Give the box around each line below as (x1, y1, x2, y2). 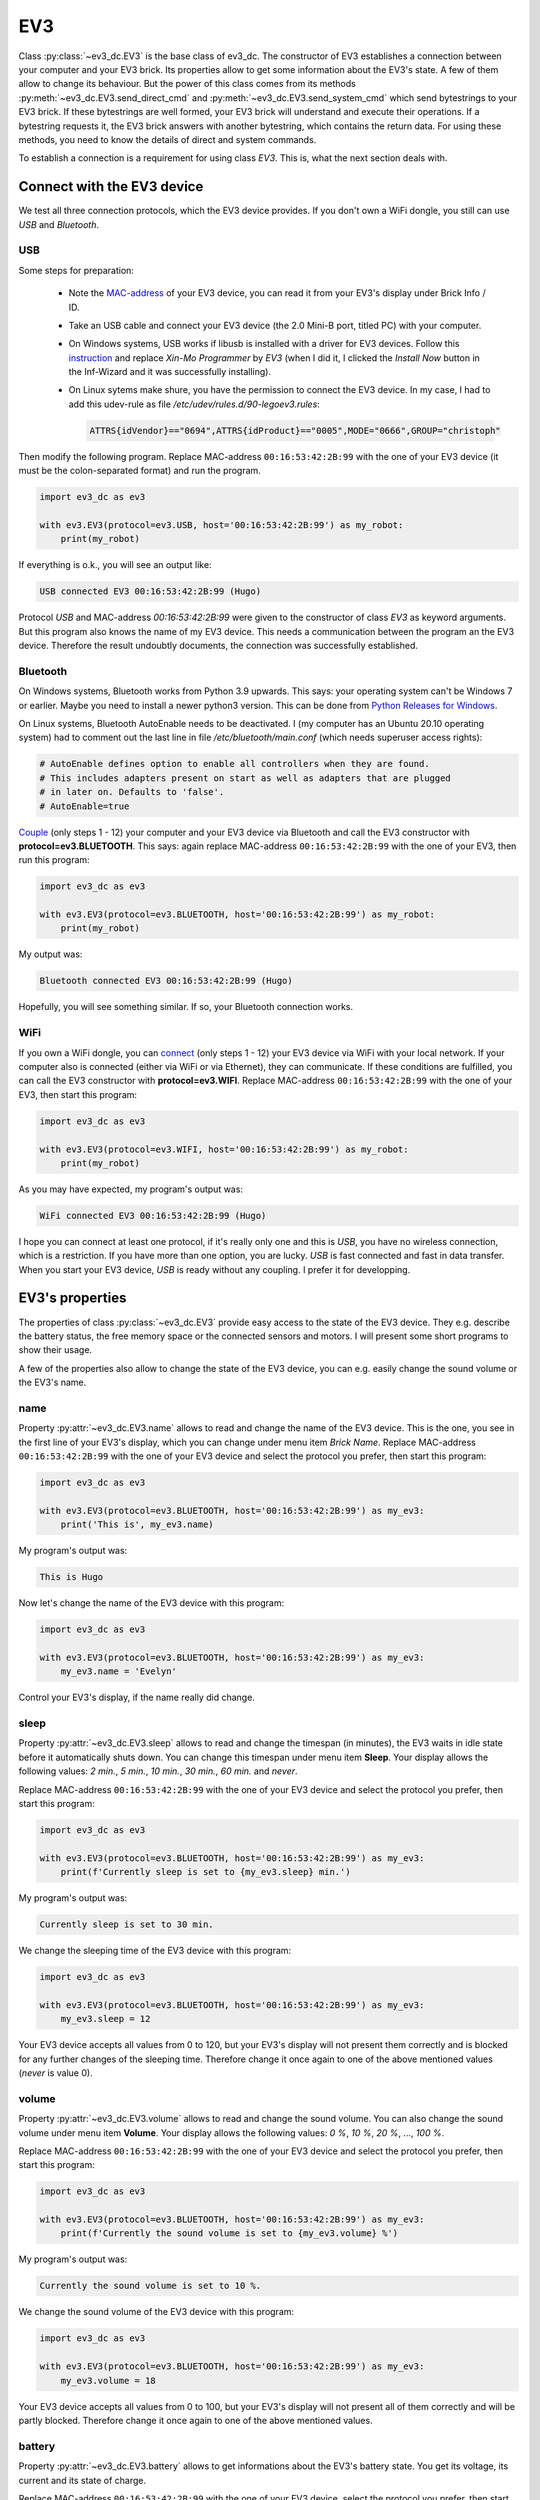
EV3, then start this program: (18, 1088, 138, 1100)
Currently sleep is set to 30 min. (39, 1919, 214, 1930)
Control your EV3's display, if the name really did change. (18, 1691, 255, 1704)
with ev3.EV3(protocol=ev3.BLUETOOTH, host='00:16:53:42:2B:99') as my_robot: (39, 909, 435, 920)
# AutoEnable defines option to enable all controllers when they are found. (39, 758, 430, 770)
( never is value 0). (18, 2067, 94, 2079)
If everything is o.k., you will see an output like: (18, 559, 212, 571)
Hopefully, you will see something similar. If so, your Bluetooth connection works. (18, 1001, 354, 1013)
